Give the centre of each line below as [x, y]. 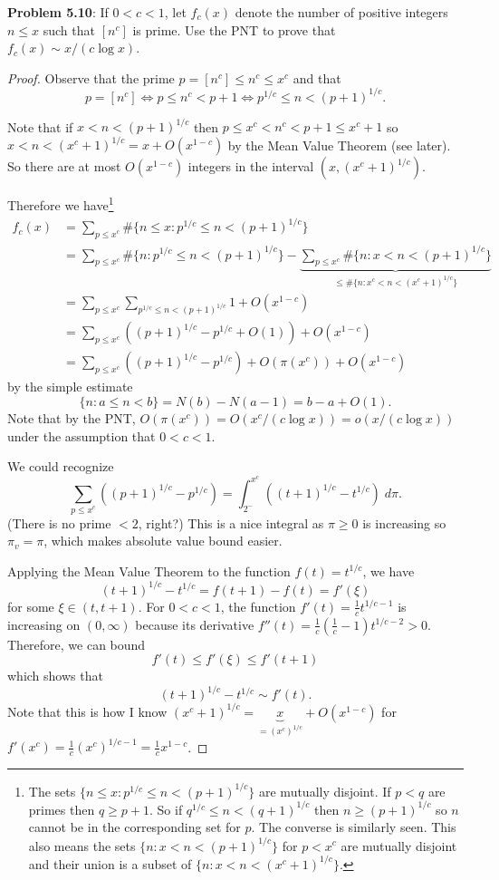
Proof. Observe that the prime [91, 77]
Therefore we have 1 [61, 204]
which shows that [55, 676]
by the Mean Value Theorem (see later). [339, 145]
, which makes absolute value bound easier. [163, 541]
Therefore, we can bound [77, 644]
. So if [166, 809]
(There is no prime [59, 522]
